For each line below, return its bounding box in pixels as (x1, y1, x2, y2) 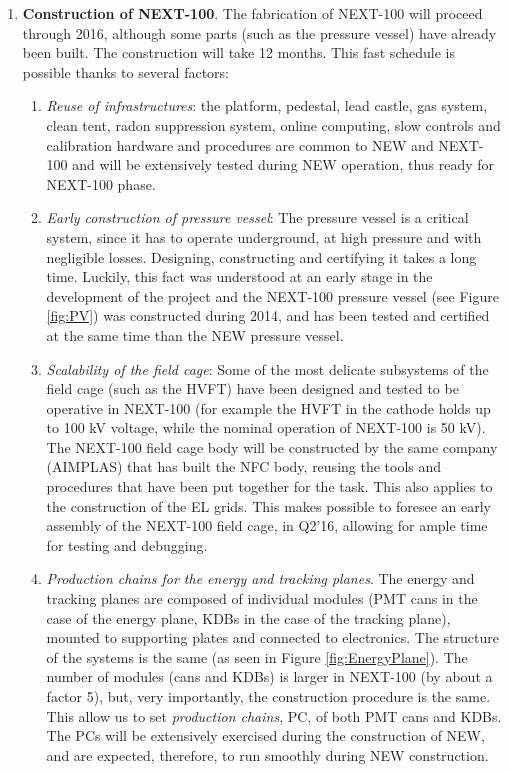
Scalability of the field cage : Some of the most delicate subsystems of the (46, 358, 489, 379)
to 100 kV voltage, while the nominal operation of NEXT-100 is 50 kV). (46, 417, 486, 438)
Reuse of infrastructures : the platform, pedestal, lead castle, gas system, (46, 95, 488, 116)
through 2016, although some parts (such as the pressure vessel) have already (22, 22, 497, 43)
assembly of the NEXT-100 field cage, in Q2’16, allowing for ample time (46, 515, 488, 536)
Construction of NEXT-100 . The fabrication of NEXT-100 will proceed (22, 3, 483, 23)
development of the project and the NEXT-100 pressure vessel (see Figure (46, 285, 499, 306)
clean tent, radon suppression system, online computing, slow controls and (46, 114, 501, 135)
